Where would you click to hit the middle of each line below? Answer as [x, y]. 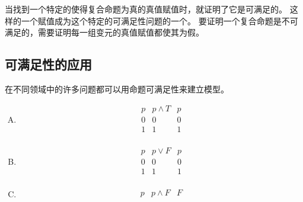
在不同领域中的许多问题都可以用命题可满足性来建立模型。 [117, 89]
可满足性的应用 [48, 64]
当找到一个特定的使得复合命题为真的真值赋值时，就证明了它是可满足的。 [146, 9]
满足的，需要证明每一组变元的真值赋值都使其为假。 [104, 32]
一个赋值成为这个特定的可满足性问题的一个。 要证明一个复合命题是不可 [160, 20]
